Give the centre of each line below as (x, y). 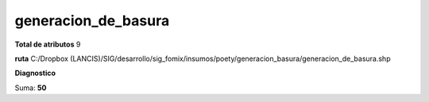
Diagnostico (35, 73)
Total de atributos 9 (48, 44)
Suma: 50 (31, 88)
